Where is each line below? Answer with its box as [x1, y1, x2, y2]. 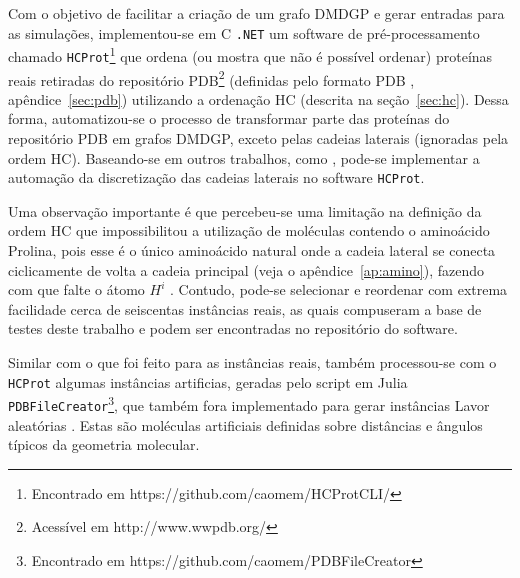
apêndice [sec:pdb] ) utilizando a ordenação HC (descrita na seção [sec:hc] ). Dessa [8, 88, 509, 109]
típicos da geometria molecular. [8, 434, 200, 455]
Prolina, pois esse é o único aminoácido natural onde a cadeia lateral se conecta [8, 240, 496, 261]
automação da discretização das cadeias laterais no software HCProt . [8, 167, 425, 188]
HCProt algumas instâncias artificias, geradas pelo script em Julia [8, 371, 408, 392]
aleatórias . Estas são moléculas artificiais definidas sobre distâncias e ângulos [8, 414, 483, 435]
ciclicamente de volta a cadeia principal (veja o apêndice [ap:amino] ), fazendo [8, 259, 485, 280]
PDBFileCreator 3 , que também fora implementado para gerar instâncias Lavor [8, 392, 490, 415]
